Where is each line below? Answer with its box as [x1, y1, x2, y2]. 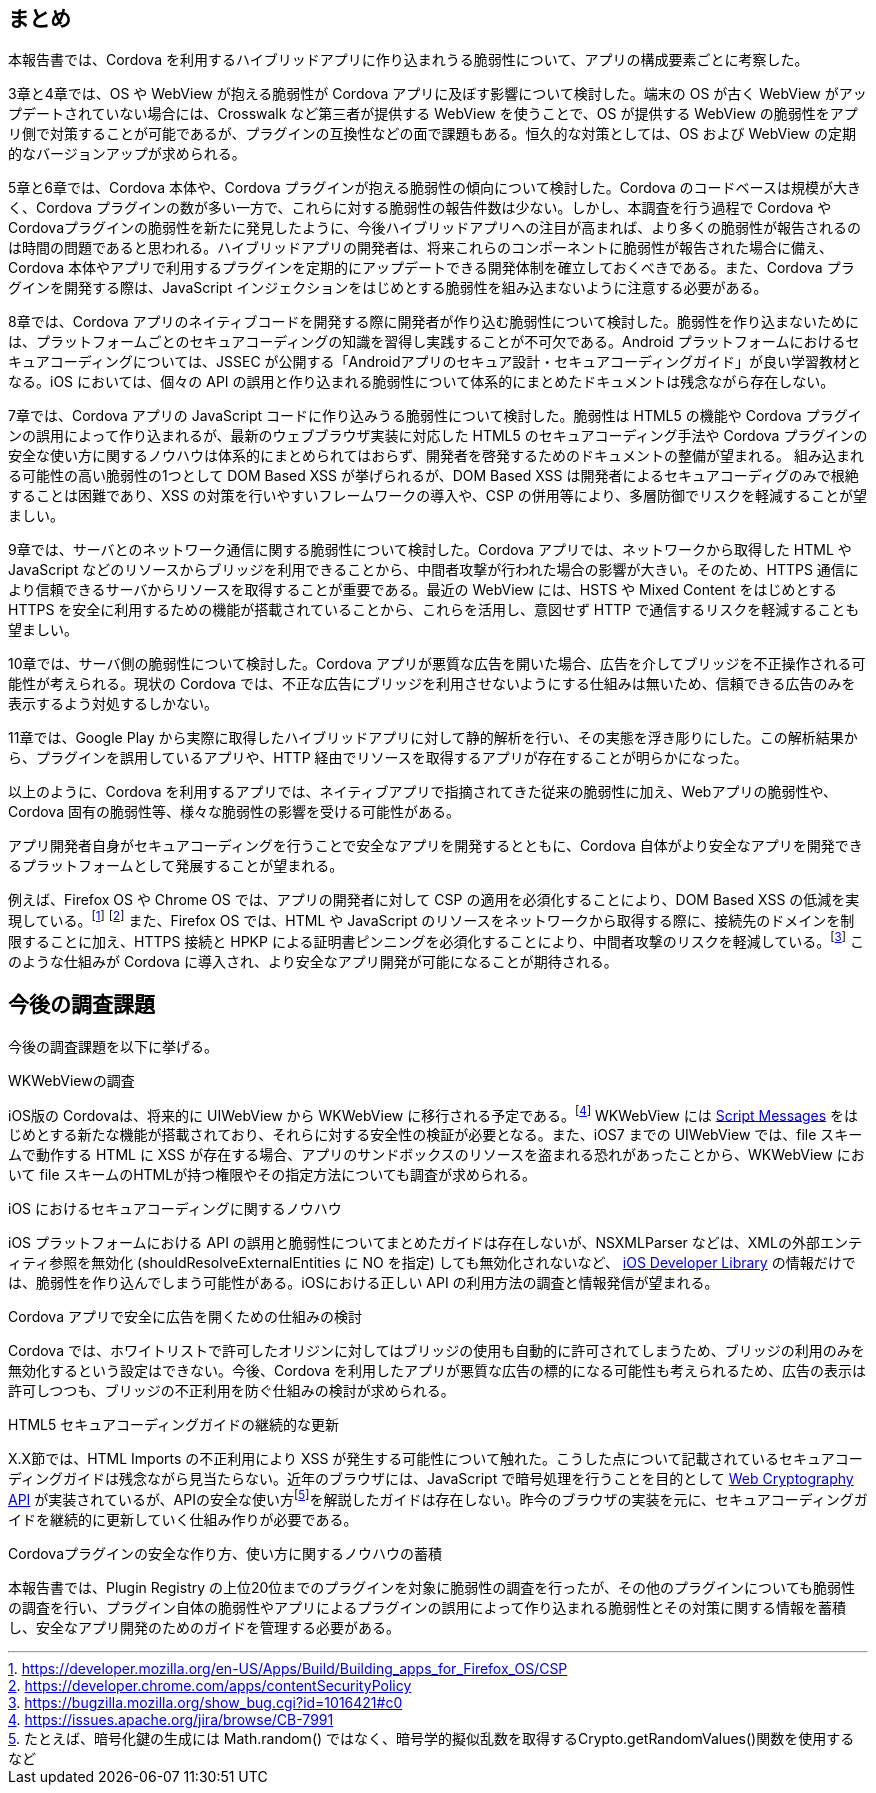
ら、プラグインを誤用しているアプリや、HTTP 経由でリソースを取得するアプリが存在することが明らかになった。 [8, 749, 748, 767]
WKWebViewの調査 [8, 1071, 135, 1089]
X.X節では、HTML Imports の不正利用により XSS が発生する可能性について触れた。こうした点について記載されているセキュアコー [8, 1450, 863, 1468]
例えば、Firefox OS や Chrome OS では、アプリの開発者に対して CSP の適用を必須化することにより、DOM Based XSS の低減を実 [8, 891, 860, 909]
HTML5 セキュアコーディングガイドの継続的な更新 [8, 1416, 339, 1434]
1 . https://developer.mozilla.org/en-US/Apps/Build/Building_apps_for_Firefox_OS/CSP [8, 1659, 568, 1677]
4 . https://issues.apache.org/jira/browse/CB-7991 [8, 1710, 334, 1728]
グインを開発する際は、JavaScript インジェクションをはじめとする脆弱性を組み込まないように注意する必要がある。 [8, 279, 768, 297]
